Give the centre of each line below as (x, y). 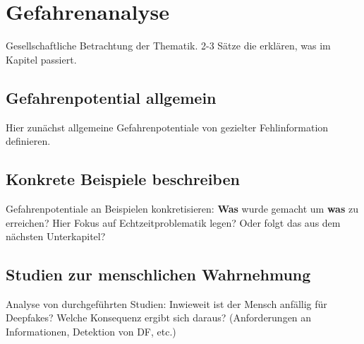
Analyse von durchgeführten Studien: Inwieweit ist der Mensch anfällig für (166, 303)
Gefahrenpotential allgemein (111, 97)
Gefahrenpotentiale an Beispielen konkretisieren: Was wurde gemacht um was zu (182, 208)
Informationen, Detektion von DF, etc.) (91, 332)
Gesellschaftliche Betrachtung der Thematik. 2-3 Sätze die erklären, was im (168, 46)
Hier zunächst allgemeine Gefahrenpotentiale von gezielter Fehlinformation (167, 127)
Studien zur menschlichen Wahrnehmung (158, 274)
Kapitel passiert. (41, 59)
